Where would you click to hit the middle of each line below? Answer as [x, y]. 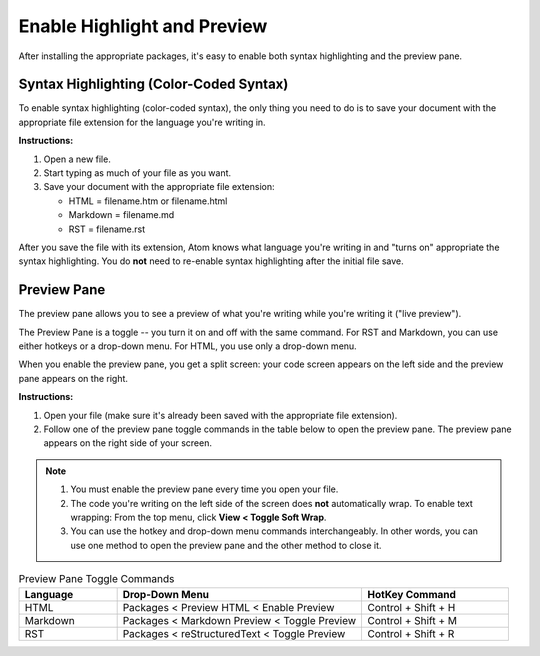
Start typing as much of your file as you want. [137, 173]
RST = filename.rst [107, 229]
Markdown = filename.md [121, 215]
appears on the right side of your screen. [128, 443]
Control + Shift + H [411, 607]
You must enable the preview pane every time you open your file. [204, 489]
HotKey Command [411, 594]
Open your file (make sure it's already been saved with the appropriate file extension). [220, 415]
